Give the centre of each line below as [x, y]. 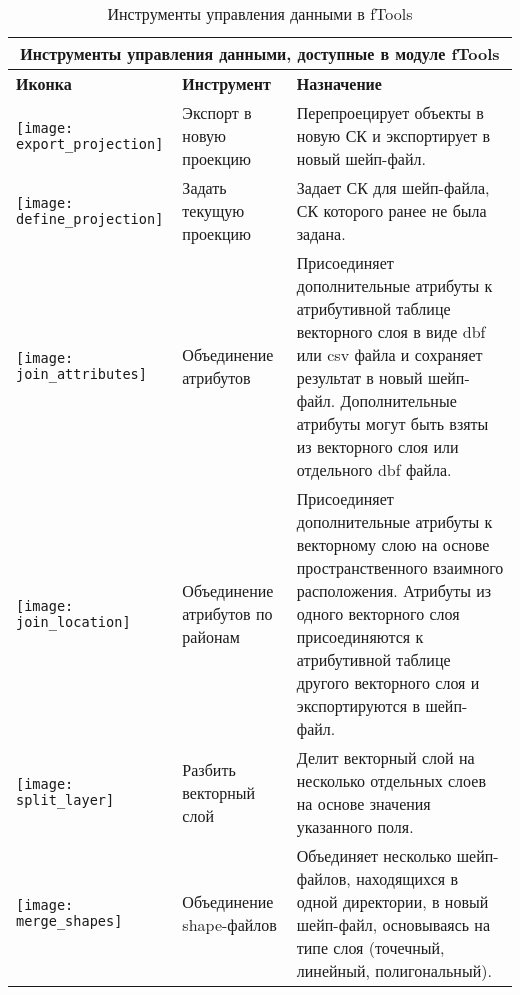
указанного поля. [355, 826]
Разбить [209, 769]
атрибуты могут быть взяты [392, 423]
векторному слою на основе [393, 544]
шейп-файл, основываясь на [393, 924]
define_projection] [90, 218]
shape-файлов [229, 924]
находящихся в [407, 878]
